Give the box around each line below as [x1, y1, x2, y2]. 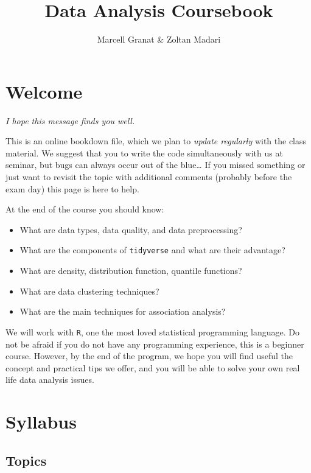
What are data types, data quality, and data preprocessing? [19, 223, 242, 236]
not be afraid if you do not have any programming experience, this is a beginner [5, 337, 304, 350]
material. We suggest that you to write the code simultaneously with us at [5, 146, 283, 159]
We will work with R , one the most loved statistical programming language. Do [5, 325, 299, 338]
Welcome [5, 79, 83, 103]
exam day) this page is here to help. [5, 182, 139, 195]
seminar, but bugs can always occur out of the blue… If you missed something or [5, 158, 306, 171]
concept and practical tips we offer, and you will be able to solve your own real [5, 361, 300, 374]
